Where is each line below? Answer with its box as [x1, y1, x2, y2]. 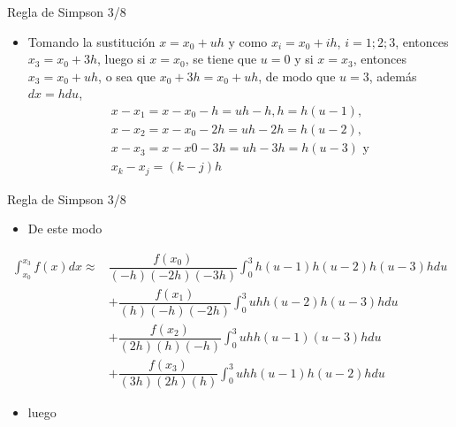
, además [369, 66, 417, 85]
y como [228, 32, 268, 50]
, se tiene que [185, 50, 257, 68]
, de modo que [258, 66, 336, 85]
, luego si [97, 50, 146, 68]
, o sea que [98, 66, 156, 85]
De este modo [27, 219, 103, 238]
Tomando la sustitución [27, 32, 156, 50]
